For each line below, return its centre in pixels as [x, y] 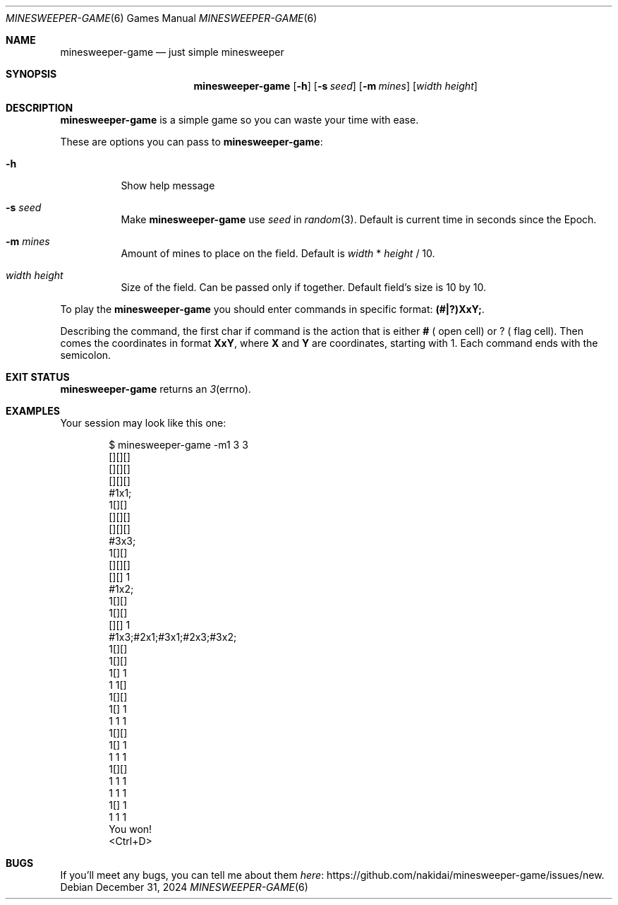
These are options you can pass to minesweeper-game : [192, 142]
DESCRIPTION [40, 108]
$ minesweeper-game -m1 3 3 [178, 445]
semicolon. [86, 355]
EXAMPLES [33, 411]
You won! [131, 829]
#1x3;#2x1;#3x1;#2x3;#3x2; [173, 637]
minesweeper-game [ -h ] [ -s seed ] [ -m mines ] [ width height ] [335, 86]
